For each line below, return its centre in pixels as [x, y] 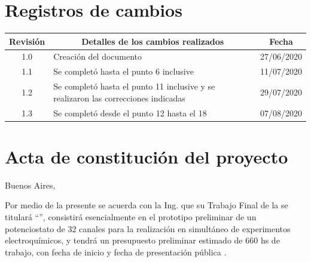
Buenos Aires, [30, 185]
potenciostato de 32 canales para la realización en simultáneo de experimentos [148, 228]
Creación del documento [98, 56]
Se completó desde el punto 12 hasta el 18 [130, 112]
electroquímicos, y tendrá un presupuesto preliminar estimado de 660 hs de [142, 240]
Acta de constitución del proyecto [147, 156]
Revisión [27, 41]
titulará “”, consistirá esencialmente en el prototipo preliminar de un [131, 217]
